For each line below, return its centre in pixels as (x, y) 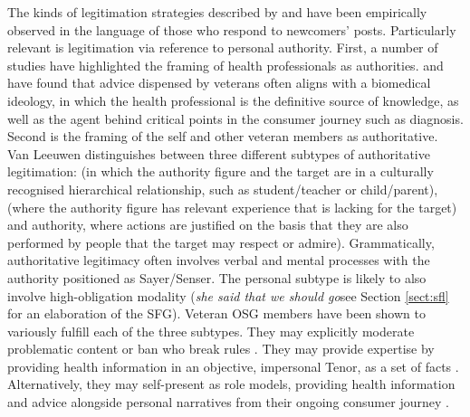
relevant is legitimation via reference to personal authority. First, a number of (223, 47)
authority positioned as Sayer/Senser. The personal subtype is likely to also (217, 277)
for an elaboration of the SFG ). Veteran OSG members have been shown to (216, 313)
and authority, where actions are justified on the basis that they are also (208, 225)
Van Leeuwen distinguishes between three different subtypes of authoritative (219, 153)
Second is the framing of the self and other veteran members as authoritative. (223, 136)
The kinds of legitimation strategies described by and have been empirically (217, 12)
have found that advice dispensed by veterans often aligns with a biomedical (219, 83)
